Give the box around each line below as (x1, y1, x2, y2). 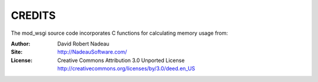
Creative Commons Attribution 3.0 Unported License (57, 57, 185, 64)
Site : (11, 48, 23, 55)
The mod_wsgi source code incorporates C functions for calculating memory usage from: (11, 29, 228, 37)
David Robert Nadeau (57, 40, 110, 47)
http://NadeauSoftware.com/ (57, 48, 127, 55)
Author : (11, 40, 31, 47)
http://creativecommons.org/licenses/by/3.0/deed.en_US (57, 65, 196, 72)
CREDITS (11, 9, 56, 22)
